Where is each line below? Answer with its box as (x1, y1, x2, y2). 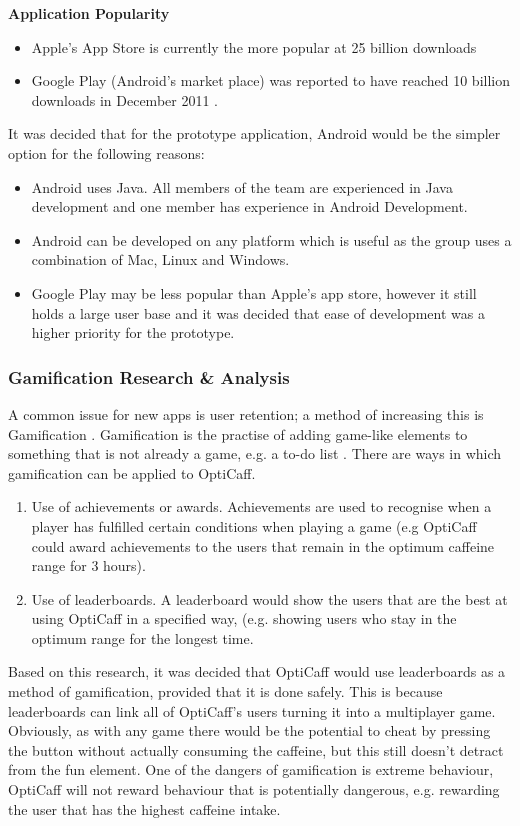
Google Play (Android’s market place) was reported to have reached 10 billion (31, 70, 510, 91)
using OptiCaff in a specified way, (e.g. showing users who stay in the (31, 608, 457, 629)
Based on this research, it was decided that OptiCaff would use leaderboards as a (8, 661, 506, 682)
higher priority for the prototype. (31, 322, 235, 343)
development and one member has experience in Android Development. (31, 196, 468, 217)
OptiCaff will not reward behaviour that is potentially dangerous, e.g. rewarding (8, 779, 500, 800)
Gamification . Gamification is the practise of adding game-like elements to (8, 423, 468, 444)
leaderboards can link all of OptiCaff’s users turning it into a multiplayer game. (8, 700, 496, 721)
